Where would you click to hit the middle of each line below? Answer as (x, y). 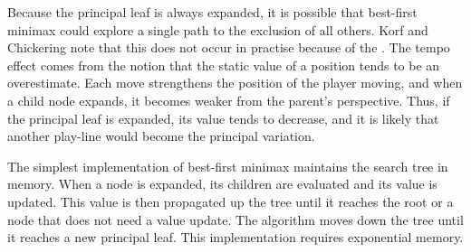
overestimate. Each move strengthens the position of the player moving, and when (235, 83)
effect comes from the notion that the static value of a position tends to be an (224, 65)
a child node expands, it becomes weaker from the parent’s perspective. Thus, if (229, 100)
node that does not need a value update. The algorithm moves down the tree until (235, 219)
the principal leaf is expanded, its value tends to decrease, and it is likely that (223, 118)
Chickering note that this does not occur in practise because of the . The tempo (229, 47)
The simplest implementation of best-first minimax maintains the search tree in (228, 166)
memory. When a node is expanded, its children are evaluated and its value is (222, 184)
